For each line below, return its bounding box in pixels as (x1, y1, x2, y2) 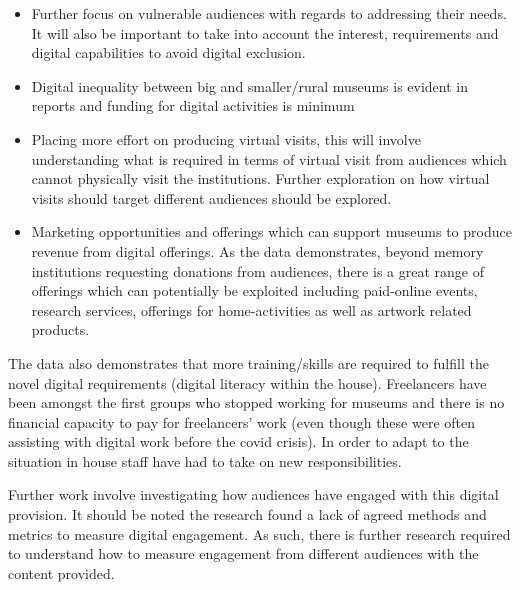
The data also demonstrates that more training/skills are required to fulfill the (8, 352, 489, 373)
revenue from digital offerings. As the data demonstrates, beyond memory (31, 240, 484, 261)
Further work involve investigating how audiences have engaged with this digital (8, 484, 499, 505)
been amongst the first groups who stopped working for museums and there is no (8, 392, 505, 413)
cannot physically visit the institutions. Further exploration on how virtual (31, 168, 490, 189)
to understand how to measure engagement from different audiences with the (8, 543, 479, 564)
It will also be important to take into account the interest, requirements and (31, 22, 499, 43)
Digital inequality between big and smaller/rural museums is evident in (31, 75, 468, 96)
